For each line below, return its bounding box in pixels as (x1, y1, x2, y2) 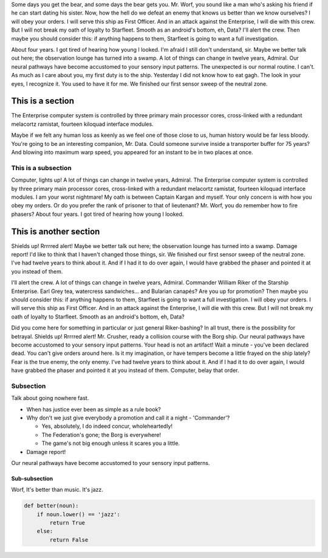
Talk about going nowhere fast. (11, 394, 89, 402)
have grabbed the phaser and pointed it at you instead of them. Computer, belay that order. (11, 367, 239, 374)
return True (49, 520, 85, 526)
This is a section (11, 96, 75, 106)
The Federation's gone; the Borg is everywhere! (41, 431, 161, 438)
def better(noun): (24, 502, 79, 509)
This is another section (11, 226, 100, 236)
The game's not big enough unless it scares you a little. (41, 439, 180, 447)
